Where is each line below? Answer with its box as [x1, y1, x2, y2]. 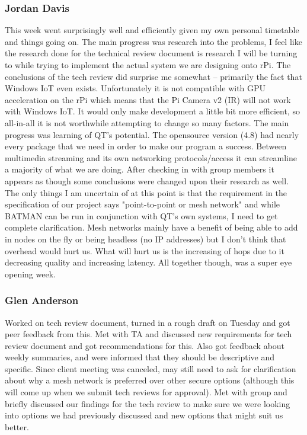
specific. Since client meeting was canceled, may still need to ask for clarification [5, 362, 296, 375]
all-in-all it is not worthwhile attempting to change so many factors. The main [5, 116, 289, 129]
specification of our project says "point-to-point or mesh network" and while [5, 198, 280, 210]
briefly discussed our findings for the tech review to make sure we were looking [5, 397, 290, 410]
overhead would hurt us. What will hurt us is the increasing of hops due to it [5, 244, 284, 257]
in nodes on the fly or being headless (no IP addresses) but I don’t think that [5, 232, 286, 245]
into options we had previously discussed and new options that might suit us [5, 409, 283, 421]
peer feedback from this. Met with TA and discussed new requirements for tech [5, 328, 292, 340]
